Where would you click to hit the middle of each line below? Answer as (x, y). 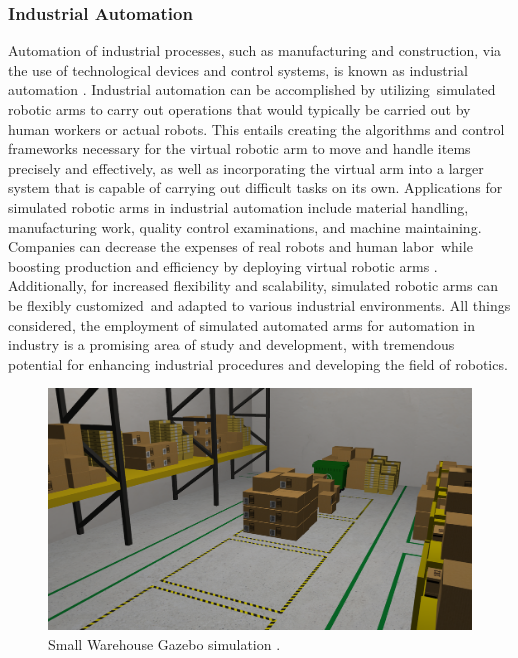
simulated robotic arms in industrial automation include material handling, (238, 206)
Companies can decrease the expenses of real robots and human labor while (240, 246)
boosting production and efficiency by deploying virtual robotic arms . (223, 265)
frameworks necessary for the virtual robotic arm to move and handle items (239, 148)
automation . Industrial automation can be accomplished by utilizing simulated (252, 89)
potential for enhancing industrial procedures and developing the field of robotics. (258, 363)
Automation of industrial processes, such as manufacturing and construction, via (255, 50)
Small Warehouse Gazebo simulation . (164, 643)
